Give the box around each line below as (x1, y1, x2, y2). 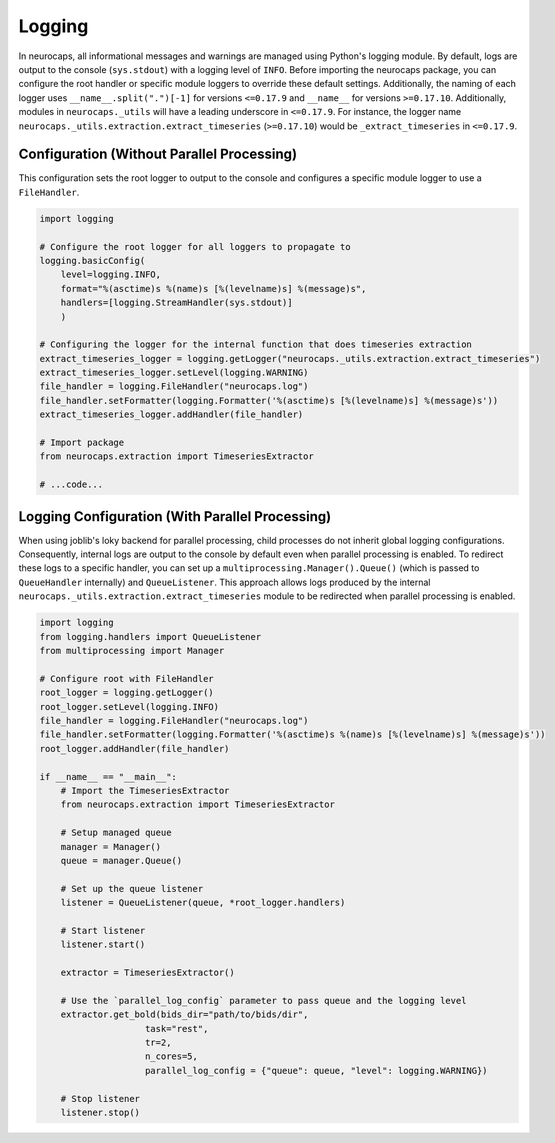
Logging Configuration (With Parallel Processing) (18, 508, 332, 525)
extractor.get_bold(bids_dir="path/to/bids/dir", (60, 1009, 309, 1020)
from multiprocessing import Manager (39, 645, 225, 657)
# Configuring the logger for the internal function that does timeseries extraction (39, 339, 472, 350)
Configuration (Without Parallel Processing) (18, 146, 298, 163)
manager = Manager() (60, 841, 162, 852)
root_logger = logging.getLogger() (39, 687, 214, 699)
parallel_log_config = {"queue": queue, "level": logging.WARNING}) (145, 1065, 489, 1076)
